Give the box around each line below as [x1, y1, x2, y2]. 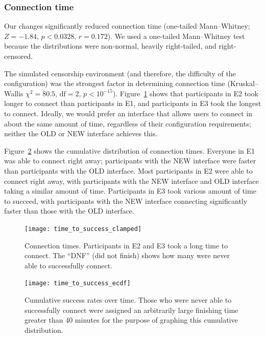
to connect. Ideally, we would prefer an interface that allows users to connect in [4, 108, 253, 118]
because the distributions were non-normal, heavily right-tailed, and [4, 40, 216, 51]
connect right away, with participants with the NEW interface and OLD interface [4, 175, 259, 186]
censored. [4, 51, 33, 61]
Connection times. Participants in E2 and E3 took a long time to [25, 240, 228, 250]
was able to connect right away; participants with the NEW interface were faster [4, 155, 256, 166]
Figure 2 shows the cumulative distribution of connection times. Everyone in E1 [4, 145, 255, 156]
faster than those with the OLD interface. [4, 205, 134, 216]
